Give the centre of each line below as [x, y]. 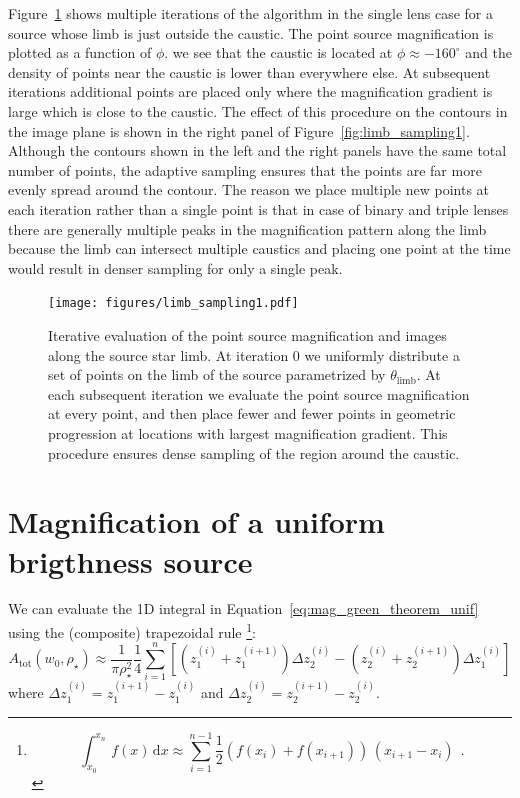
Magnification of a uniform [196, 521]
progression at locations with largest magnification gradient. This [248, 432]
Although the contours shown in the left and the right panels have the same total [257, 150]
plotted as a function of [80, 52]
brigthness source [130, 560]
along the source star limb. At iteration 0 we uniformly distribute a [254, 354]
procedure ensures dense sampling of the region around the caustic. [254, 452]
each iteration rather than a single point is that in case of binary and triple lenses [258, 208]
